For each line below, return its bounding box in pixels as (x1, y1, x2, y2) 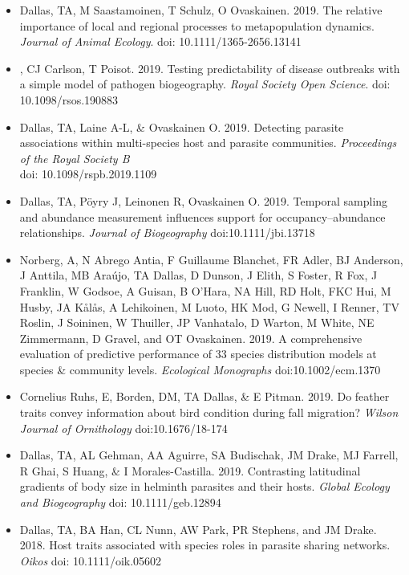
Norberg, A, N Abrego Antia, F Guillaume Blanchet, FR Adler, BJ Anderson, (19, 251, 403, 267)
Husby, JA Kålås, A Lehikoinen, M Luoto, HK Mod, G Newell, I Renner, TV (19, 298, 399, 315)
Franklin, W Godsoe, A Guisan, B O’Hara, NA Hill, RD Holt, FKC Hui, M (19, 282, 391, 299)
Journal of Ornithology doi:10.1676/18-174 (19, 419, 228, 436)
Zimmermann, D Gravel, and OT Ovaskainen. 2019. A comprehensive (19, 329, 362, 346)
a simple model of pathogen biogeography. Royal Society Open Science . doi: (19, 75, 391, 92)
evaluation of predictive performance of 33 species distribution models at (19, 345, 377, 362)
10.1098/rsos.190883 (19, 91, 119, 108)
